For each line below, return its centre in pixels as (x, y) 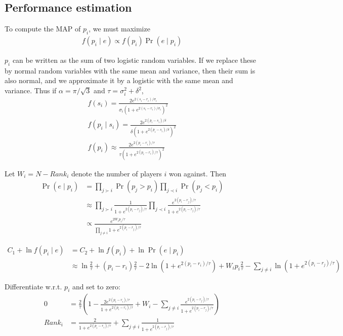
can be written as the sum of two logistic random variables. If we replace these (134, 60)
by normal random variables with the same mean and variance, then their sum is (130, 70)
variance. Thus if (31, 90)
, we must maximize (119, 29)
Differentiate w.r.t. (33, 286)
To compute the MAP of (43, 29)
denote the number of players (117, 173)
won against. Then (198, 173)
